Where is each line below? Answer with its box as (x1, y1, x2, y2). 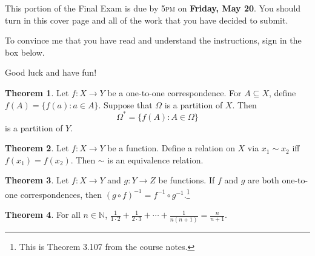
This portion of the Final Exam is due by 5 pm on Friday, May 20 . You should (5, 2, 301, 14)
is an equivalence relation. (107, 153, 204, 166)
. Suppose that (98, 98, 153, 111)
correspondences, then (20, 188, 102, 200)
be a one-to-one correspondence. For (107, 86, 242, 99)
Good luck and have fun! (5, 66, 97, 79)
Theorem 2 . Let (5, 142, 69, 154)
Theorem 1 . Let (5, 86, 69, 99)
